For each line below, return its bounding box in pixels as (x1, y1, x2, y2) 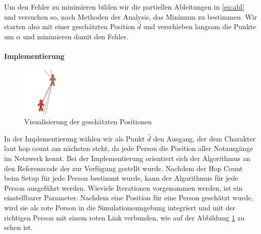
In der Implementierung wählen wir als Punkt (4, 133, 145, 143)
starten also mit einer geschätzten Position (4, 21, 135, 32)
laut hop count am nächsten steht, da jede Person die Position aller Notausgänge (4, 143, 253, 153)
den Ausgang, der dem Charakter (153, 133, 256, 143)
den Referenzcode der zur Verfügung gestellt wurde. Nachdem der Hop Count (4, 163, 243, 173)
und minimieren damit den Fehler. (23, 31, 129, 41)
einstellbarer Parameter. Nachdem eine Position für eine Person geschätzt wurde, (4, 192, 253, 203)
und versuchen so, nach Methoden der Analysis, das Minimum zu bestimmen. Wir (4, 11, 257, 22)
